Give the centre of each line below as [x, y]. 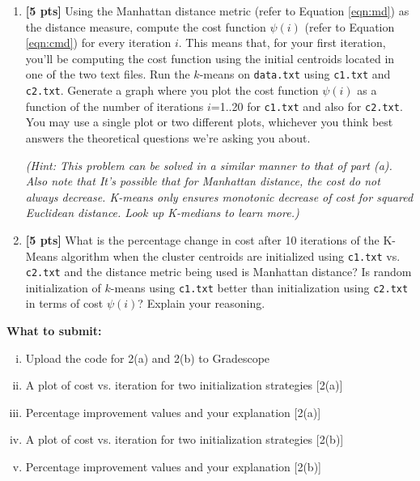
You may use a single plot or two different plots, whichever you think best [209, 122]
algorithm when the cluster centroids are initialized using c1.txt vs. [231, 255]
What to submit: [54, 331]
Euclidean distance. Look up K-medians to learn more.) [162, 213]
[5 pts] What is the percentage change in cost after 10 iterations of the [202, 239]
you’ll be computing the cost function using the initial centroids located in [210, 58]
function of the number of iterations [115, 106]
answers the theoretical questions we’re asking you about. [168, 137]
